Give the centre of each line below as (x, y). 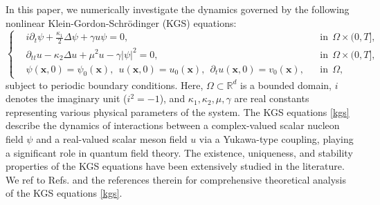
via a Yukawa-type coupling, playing (276, 138)
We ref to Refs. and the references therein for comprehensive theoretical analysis (176, 179)
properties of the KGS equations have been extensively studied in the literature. (175, 166)
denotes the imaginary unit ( (66, 98)
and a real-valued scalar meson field (112, 138)
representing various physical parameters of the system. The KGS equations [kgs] (178, 111)
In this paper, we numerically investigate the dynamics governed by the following (178, 9)
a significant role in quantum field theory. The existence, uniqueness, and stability (179, 152)
